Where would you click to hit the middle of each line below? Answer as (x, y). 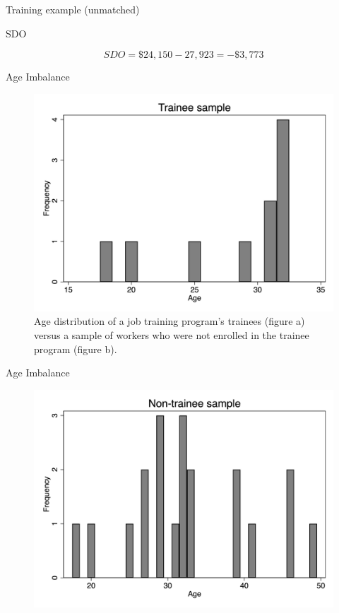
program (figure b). (76, 349)
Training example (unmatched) (73, 9)
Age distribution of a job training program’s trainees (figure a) (169, 321)
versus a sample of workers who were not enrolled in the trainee (172, 335)
